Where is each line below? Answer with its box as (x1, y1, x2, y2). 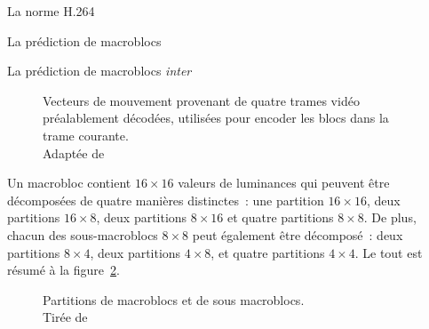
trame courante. (43, 125, 129, 144)
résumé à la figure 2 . (7, 261, 120, 279)
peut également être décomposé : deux (192, 225, 403, 244)
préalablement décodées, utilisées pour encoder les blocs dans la (43, 108, 389, 127)
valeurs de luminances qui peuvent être (178, 173, 390, 192)
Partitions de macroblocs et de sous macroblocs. (43, 290, 305, 309)
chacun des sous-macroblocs (7, 225, 158, 244)
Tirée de (43, 308, 88, 326)
